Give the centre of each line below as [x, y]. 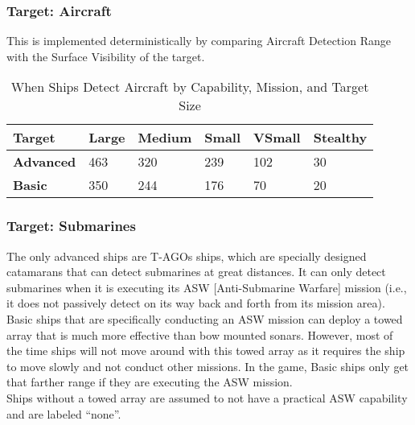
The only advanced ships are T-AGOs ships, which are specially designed [187, 256]
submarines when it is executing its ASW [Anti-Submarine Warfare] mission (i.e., [207, 287]
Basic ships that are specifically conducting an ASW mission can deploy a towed [205, 319]
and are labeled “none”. [64, 413]
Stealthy [340, 138]
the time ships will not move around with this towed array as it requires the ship [206, 351]
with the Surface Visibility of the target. [106, 56]
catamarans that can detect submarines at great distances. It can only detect [196, 272]
